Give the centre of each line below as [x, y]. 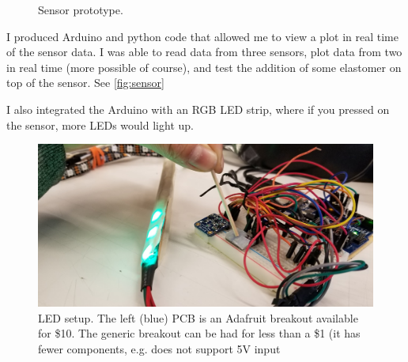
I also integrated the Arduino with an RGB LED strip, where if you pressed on [198, 109]
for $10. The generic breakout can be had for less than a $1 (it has [199, 333]
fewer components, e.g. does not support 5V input [159, 348]
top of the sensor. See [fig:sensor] [85, 83]
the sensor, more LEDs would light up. [100, 124]
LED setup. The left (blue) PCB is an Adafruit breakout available [198, 317]
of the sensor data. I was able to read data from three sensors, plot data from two [204, 52]
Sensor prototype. [81, 9]
